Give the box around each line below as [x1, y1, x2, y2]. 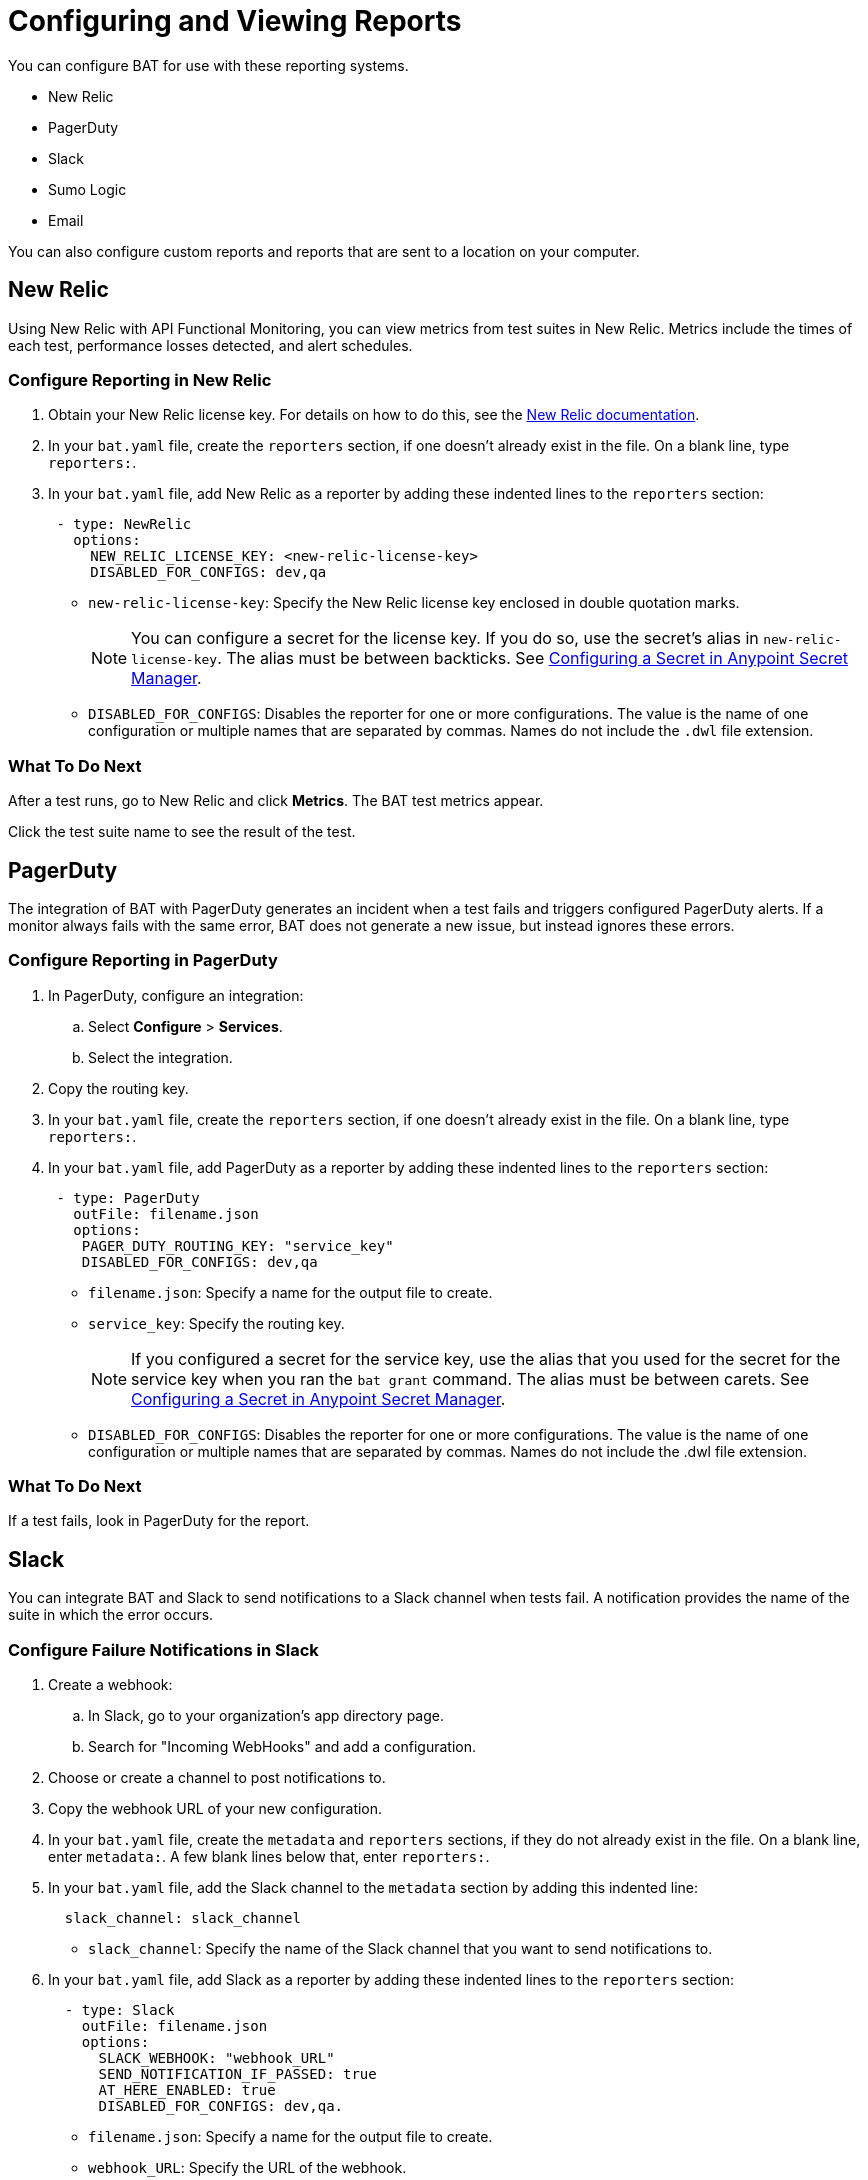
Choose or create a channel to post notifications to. [48, 1769, 386, 1787]
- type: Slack [64, 2002, 175, 2019]
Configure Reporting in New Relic [8, 369, 272, 390]
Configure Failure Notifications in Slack [8, 1639, 319, 1660]
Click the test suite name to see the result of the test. [8, 823, 356, 841]
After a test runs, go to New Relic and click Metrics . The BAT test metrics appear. [8, 792, 544, 810]
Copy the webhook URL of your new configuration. [48, 1800, 383, 1818]
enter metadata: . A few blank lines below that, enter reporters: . [48, 1848, 490, 1866]
